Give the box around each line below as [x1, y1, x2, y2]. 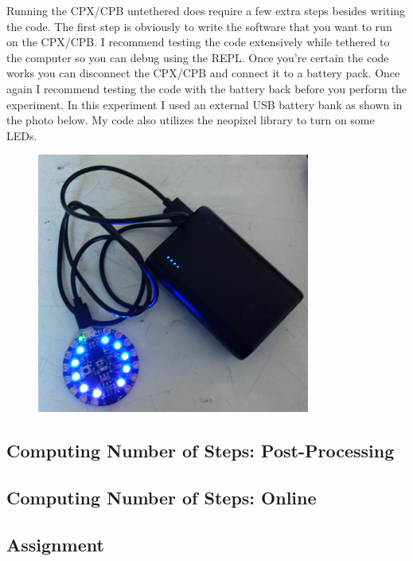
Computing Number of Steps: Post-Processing [6, 438, 395, 463]
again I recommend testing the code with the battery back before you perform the [6, 80, 407, 96]
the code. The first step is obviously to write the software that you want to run [6, 18, 392, 34]
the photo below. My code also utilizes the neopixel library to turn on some [6, 112, 375, 128]
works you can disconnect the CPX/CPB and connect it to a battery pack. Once [6, 65, 400, 81]
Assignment [6, 532, 104, 556]
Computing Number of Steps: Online [6, 485, 317, 510]
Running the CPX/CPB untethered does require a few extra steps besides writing [6, 2, 406, 18]
